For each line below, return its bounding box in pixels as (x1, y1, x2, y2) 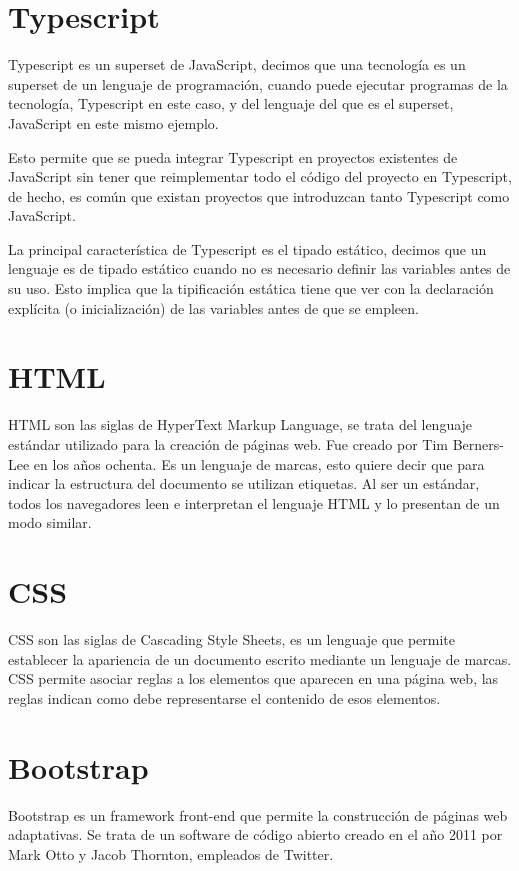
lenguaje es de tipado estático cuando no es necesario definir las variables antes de (8, 258, 511, 279)
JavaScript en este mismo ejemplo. (8, 112, 219, 133)
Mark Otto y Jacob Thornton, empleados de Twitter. (8, 843, 334, 864)
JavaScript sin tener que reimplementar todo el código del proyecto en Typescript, (8, 166, 512, 187)
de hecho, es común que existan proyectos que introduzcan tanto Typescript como (8, 185, 510, 206)
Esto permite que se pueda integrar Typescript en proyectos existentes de (8, 146, 458, 167)
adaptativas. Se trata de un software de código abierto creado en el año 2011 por (8, 824, 503, 845)
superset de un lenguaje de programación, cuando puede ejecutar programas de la (8, 73, 508, 94)
